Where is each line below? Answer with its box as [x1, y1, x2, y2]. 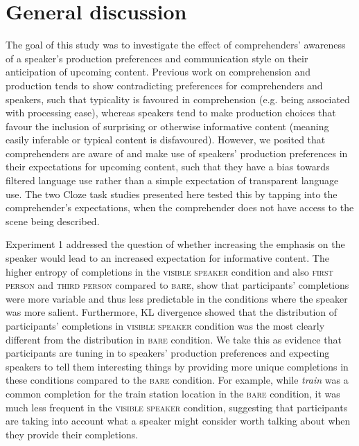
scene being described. [6, 213, 100, 228]
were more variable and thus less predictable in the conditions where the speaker [6, 291, 348, 305]
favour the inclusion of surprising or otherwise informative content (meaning [6, 118, 329, 133]
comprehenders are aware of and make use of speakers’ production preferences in [6, 145, 348, 160]
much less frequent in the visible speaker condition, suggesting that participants [6, 400, 348, 414]
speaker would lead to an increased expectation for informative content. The [6, 251, 329, 265]
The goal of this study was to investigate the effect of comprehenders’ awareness [6, 37, 346, 52]
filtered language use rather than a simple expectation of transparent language [6, 173, 339, 188]
